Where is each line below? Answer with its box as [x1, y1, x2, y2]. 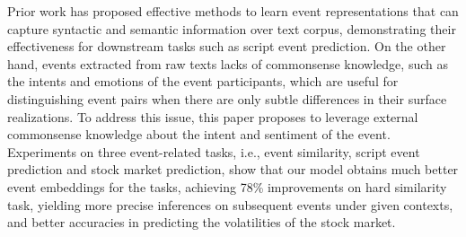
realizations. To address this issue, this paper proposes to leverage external [7, 107, 418, 126]
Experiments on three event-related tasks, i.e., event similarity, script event [7, 142, 420, 161]
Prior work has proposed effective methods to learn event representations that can [7, 2, 459, 20]
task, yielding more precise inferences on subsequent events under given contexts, [7, 195, 453, 214]
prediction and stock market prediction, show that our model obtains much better [7, 160, 459, 179]
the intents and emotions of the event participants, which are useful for [7, 72, 399, 91]
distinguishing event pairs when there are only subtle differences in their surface [7, 89, 447, 108]
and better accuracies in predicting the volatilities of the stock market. [7, 213, 396, 232]
